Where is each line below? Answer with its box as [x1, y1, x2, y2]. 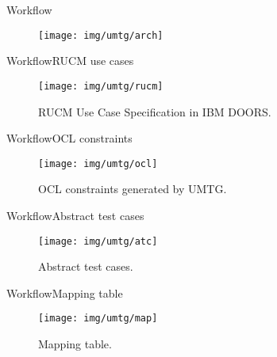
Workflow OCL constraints [6, 130, 133, 146]
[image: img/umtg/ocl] [38, 158, 158, 169]
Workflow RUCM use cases [6, 52, 134, 69]
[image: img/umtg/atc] [38, 235, 158, 247]
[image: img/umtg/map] [38, 313, 158, 325]
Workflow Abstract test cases [6, 207, 144, 223]
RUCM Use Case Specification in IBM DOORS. [38, 103, 271, 120]
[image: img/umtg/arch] [38, 29, 164, 41]
